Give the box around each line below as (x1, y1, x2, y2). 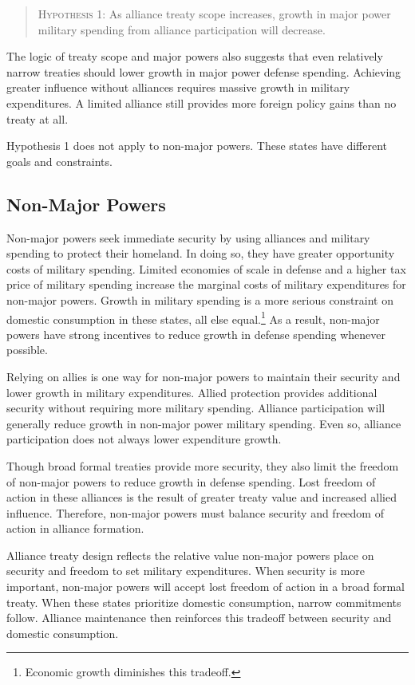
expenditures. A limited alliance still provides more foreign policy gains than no (6, 94, 397, 111)
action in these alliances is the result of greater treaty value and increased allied (6, 489, 397, 506)
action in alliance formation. (6, 520, 144, 537)
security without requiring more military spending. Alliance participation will (6, 400, 385, 416)
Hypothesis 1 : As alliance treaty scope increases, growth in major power (38, 6, 391, 22)
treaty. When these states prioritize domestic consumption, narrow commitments (6, 593, 401, 610)
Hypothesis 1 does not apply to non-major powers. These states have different (6, 137, 388, 154)
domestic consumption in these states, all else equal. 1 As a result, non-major (6, 308, 380, 327)
